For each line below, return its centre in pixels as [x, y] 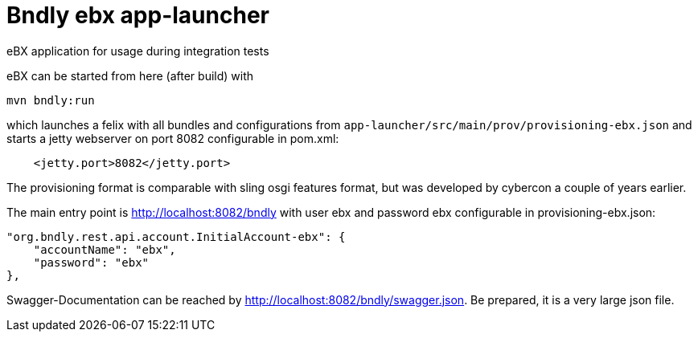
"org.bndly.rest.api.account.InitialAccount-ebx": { [176, 236]
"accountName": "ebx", [105, 249]
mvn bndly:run [51, 100]
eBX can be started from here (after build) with [130, 75]
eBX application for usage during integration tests [138, 51]
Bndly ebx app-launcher [138, 15]
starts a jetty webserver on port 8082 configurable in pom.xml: [173, 138]
